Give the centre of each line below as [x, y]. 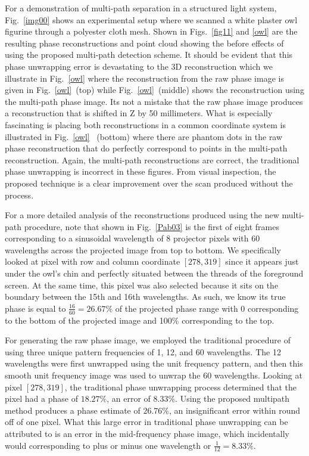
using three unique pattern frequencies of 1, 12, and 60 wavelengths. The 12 [143, 351]
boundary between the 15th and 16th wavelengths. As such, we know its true [145, 297]
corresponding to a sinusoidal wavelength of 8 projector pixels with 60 [132, 238]
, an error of [129, 398]
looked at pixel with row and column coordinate [93, 261]
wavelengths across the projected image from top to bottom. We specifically [143, 249]
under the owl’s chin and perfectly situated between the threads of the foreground [154, 273]
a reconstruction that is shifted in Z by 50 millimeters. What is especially [139, 113]
